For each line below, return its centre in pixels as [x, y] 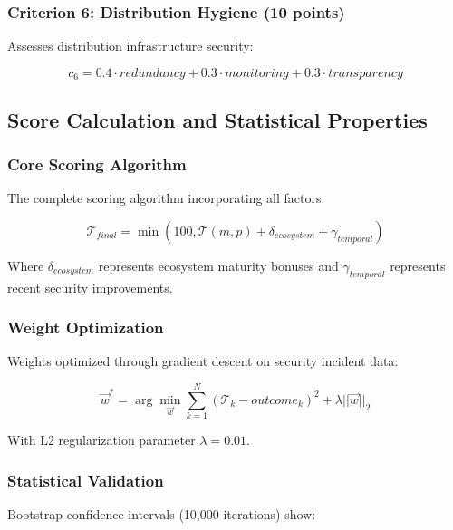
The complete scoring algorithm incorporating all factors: [166, 198]
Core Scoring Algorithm [97, 164]
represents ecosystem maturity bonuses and [218, 265]
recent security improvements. [90, 287]
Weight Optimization [86, 328]
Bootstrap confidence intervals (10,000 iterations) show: [162, 514]
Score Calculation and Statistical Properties [217, 119]
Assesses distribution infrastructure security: [130, 46]
